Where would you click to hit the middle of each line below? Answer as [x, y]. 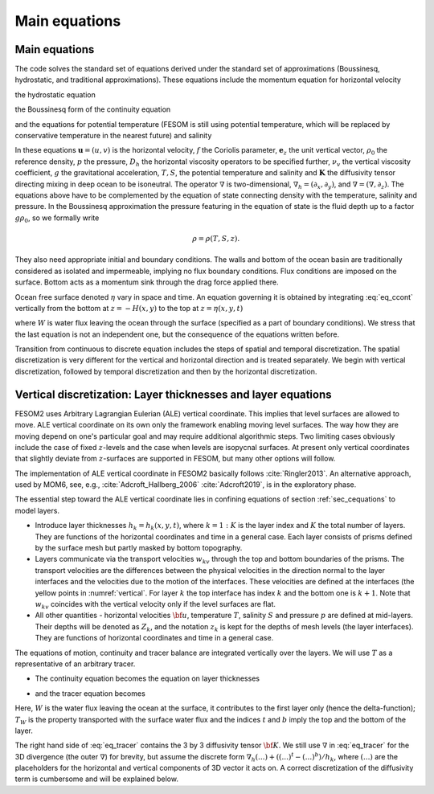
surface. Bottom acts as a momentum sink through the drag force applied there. [147, 282]
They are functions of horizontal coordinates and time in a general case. [154, 638]
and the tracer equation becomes [90, 693]
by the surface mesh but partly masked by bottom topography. [139, 548]
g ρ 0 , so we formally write [57, 219]
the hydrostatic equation [55, 94]
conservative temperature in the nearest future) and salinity [113, 136]
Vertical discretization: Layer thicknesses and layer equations [173, 394]
